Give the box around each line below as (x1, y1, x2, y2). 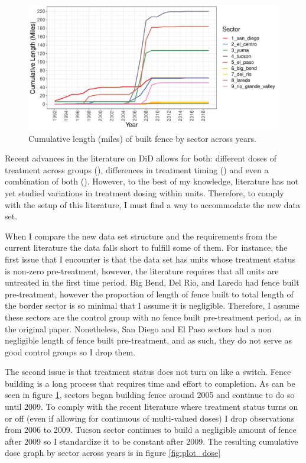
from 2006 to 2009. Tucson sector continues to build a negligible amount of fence (5, 423, 297, 436)
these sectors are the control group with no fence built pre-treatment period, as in (5, 310, 301, 323)
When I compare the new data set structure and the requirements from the (5, 229, 277, 242)
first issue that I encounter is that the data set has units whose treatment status (5, 252, 296, 265)
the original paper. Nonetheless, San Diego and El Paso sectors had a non (5, 322, 272, 335)
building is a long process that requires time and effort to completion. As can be (5, 377, 295, 389)
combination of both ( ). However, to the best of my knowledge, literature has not (5, 175, 299, 187)
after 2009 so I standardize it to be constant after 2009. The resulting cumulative (5, 435, 298, 447)
